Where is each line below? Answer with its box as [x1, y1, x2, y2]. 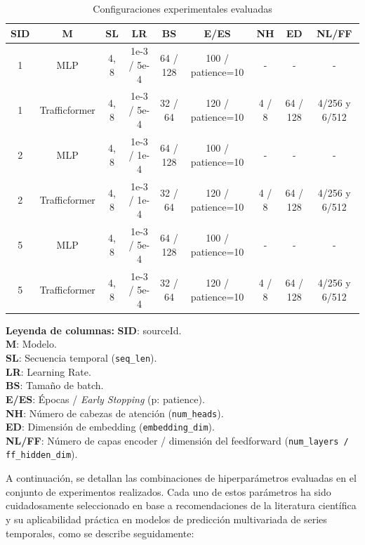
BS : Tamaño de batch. [6, 378, 104, 393]
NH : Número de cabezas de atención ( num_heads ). [6, 405, 224, 420]
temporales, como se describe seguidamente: [6, 525, 194, 540]
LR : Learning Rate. [6, 364, 91, 379]
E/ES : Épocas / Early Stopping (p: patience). [6, 391, 205, 406]
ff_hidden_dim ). [6, 447, 78, 461]
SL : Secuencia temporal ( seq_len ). [6, 350, 157, 365]
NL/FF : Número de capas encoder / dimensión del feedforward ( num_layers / [6, 433, 349, 447]
